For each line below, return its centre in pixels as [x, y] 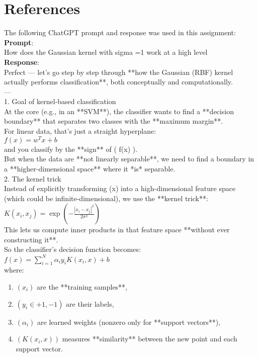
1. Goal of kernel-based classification [60, 101]
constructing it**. [31, 239]
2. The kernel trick [33, 178]
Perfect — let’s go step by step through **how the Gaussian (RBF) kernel [119, 72]
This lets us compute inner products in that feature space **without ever [117, 230]
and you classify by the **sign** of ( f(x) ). [71, 149]
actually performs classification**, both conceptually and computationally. [118, 82]
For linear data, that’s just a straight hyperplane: [80, 131]
